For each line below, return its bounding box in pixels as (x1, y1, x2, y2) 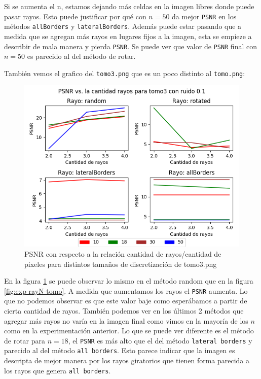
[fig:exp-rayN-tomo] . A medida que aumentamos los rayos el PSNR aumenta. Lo (4, 285, 248, 296)
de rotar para (4, 335, 46, 346)
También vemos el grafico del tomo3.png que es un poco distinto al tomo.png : (4, 67, 245, 78)
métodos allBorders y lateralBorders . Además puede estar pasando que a (4, 21, 242, 31)
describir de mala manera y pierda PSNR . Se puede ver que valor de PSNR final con (4, 41, 257, 51)
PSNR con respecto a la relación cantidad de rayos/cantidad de (24, 249, 221, 259)
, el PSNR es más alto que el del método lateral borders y (68, 335, 252, 346)
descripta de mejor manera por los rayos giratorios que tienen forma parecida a (4, 355, 250, 366)
